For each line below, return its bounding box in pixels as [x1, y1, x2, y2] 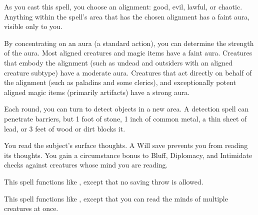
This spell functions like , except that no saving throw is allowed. [4, 176, 203, 186]
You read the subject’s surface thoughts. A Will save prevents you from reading [4, 140, 248, 150]
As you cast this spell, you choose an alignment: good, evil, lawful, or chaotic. [4, 1, 242, 11]
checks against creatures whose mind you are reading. [4, 159, 168, 170]
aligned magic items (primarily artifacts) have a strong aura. [4, 86, 190, 97]
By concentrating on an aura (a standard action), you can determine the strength [4, 37, 254, 48]
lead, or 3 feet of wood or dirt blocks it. [4, 123, 125, 133]
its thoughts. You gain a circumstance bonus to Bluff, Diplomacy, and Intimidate [4, 149, 252, 160]
